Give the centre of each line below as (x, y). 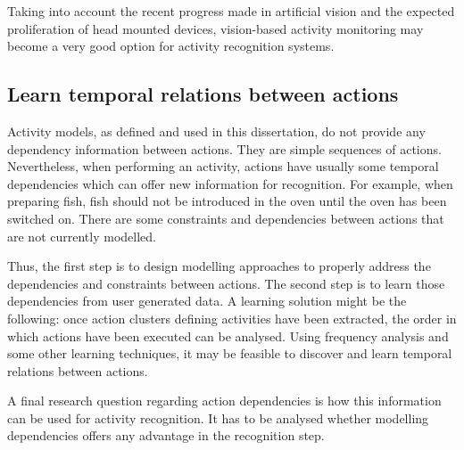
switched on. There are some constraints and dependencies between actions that (226, 218)
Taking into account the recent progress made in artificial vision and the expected (231, 11)
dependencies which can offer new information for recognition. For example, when (230, 183)
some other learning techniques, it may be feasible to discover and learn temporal (230, 353)
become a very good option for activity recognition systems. (171, 46)
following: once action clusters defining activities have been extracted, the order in (232, 318)
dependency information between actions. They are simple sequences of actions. (224, 148)
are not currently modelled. (82, 236)
